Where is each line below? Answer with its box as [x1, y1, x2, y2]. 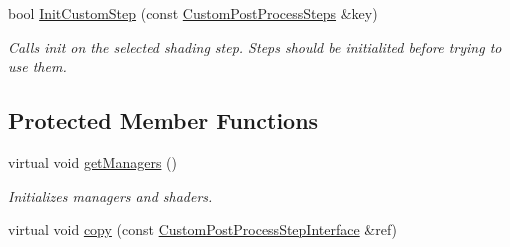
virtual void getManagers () [8, 151, 177, 172]
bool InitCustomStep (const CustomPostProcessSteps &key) [8, 3, 378, 23]
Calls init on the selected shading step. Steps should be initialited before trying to [8, 36, 502, 57]
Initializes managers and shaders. [8, 185, 213, 206]
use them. [8, 56, 67, 77]
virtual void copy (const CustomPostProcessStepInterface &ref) [8, 219, 398, 240]
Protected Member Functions [8, 105, 319, 136]
